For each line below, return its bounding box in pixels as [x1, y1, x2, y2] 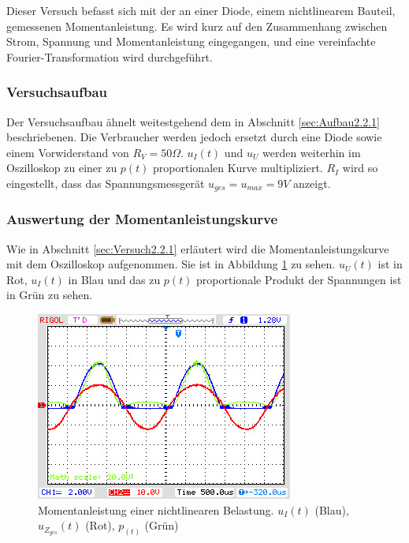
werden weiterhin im [262, 144, 361, 160]
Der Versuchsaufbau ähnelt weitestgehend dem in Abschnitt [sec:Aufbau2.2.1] [6, 113, 380, 129]
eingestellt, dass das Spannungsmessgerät [6, 174, 205, 191]
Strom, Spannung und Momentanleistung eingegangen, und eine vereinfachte [6, 33, 376, 50]
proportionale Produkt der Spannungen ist [196, 271, 402, 287]
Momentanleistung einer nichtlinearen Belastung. [38, 501, 274, 518]
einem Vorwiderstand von [6, 144, 129, 160]
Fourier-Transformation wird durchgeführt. [6, 48, 213, 65]
